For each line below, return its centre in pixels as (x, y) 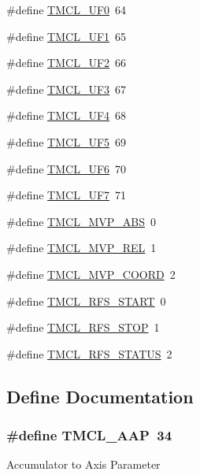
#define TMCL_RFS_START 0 (86, 301)
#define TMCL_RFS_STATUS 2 (89, 353)
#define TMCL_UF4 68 (67, 115)
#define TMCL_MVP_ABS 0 (81, 221)
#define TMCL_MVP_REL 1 (81, 248)
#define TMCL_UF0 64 (67, 9)
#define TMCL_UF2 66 (67, 63)
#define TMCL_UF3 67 (67, 89)
